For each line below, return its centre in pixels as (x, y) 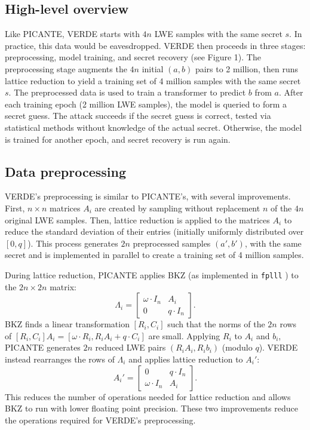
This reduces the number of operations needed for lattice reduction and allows (148, 396)
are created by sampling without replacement (177, 208)
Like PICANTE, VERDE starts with (72, 34)
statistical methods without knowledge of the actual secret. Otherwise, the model (154, 127)
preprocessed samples (172, 243)
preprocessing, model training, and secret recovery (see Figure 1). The (133, 57)
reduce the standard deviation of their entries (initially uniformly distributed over (154, 231)
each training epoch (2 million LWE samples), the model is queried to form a (146, 104)
